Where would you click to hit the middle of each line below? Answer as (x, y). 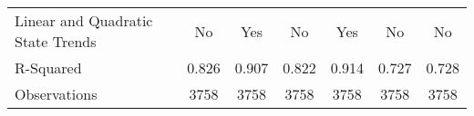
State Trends (56, 41)
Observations (56, 94)
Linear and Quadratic (84, 20)
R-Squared (48, 68)
